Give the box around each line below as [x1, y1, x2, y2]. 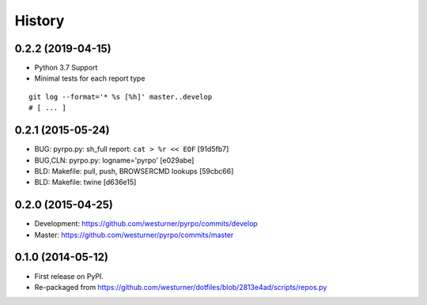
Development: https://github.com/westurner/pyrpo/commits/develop [34, 219, 259, 228]
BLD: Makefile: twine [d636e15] [34, 178, 137, 187]
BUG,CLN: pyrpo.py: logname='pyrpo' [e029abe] [34, 155, 195, 165]
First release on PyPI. [34, 271, 104, 281]
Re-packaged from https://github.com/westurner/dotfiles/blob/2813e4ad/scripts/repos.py [34, 282, 327, 292]
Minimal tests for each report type [34, 73, 145, 83]
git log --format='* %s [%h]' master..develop [28, 92, 213, 101]
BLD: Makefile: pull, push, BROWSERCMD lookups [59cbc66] [34, 166, 234, 175]
